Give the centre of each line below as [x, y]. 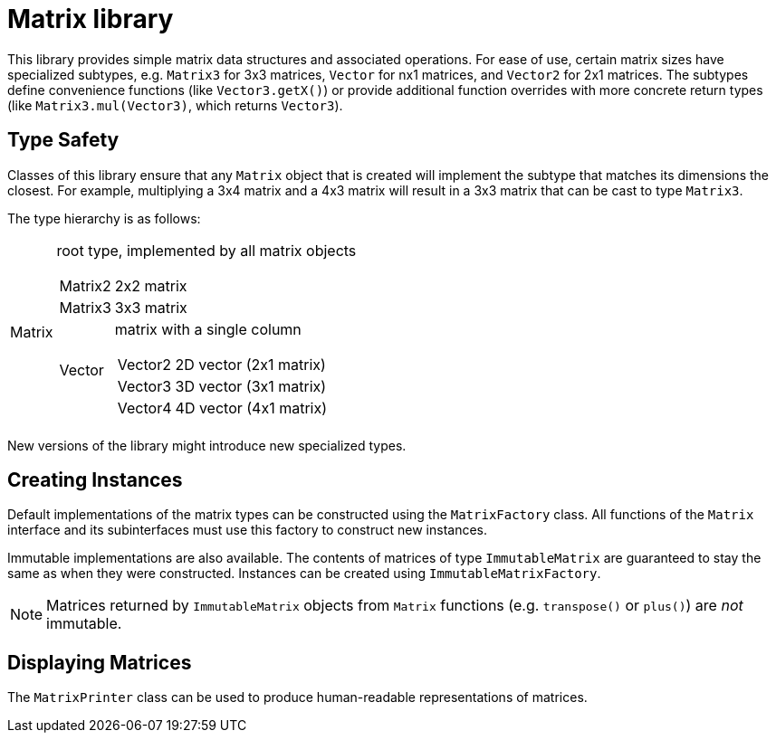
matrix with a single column [208, 329]
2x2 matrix [151, 285]
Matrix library [91, 19]
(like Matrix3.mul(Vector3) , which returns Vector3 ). [175, 105]
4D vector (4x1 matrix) [251, 408]
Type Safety [63, 140]
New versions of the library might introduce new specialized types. [207, 445]
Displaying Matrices [100, 662]
